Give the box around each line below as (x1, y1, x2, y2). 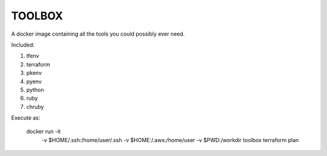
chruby (26, 103, 44, 110)
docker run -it (26, 128, 61, 135)
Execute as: (11, 114, 41, 122)
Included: (11, 41, 35, 48)
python (26, 86, 44, 93)
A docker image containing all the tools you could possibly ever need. (11, 30, 185, 37)
